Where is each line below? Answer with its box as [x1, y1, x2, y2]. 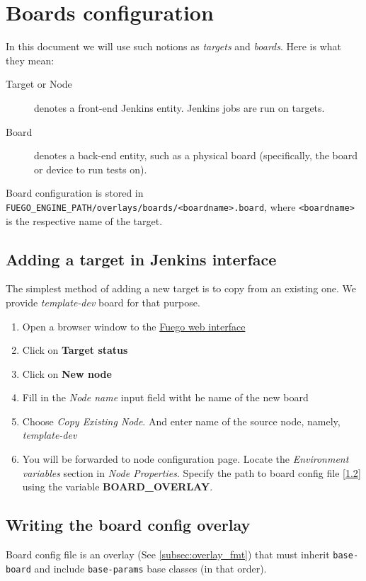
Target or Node [6, 76, 72, 91]
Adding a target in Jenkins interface [6, 248, 277, 270]
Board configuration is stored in [6, 185, 144, 200]
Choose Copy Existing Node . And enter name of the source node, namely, [22, 413, 341, 428]
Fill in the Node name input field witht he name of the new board [22, 390, 309, 405]
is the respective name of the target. [6, 213, 163, 228]
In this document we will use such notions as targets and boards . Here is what [6, 39, 342, 54]
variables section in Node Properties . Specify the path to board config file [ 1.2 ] [22, 465, 361, 480]
